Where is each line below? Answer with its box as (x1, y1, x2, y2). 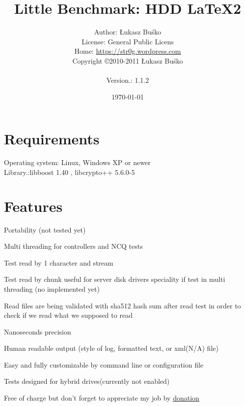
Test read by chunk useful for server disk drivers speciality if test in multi (4, 274, 225, 284)
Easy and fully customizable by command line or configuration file (4, 359, 204, 370)
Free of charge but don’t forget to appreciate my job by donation (4, 393, 199, 403)
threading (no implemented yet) (4, 283, 100, 294)
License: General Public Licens (82, 36, 174, 46)
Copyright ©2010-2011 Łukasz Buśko (72, 55, 183, 66)
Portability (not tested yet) (4, 224, 86, 235)
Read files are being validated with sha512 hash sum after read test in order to (4, 300, 241, 310)
